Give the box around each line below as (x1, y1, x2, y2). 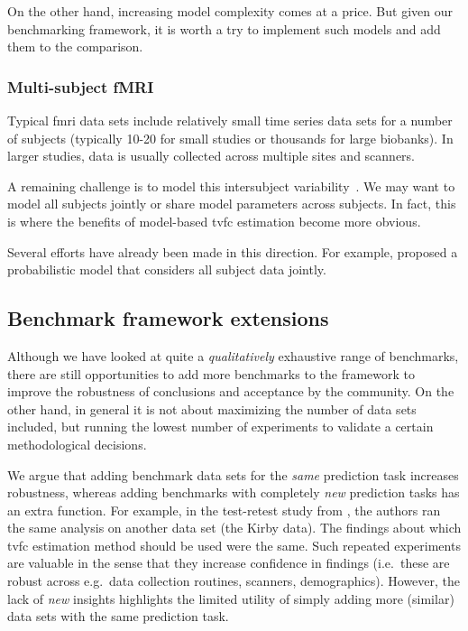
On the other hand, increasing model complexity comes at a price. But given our (7, 2, 453, 20)
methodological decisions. (7, 434, 147, 453)
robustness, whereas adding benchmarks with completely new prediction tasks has (7, 483, 460, 502)
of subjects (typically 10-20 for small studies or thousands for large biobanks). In (7, 128, 454, 147)
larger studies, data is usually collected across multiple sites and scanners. (7, 146, 416, 165)
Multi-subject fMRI (7, 75, 154, 97)
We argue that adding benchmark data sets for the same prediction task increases (7, 465, 459, 484)
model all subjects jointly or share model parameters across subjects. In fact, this (7, 194, 456, 213)
